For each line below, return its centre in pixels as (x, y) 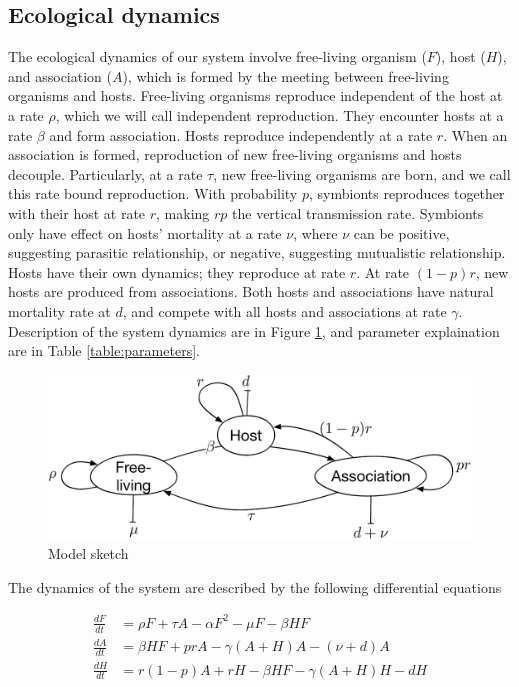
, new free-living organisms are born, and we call (362, 173)
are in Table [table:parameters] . (104, 350)
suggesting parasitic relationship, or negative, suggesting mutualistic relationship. (257, 252)
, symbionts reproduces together (406, 193)
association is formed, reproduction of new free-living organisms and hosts (235, 154)
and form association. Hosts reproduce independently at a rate (241, 134)
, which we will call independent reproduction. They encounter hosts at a (279, 114)
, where (315, 232)
